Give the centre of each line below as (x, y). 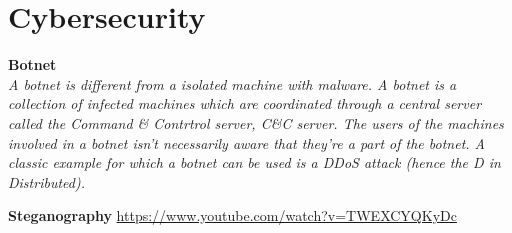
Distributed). (46, 181)
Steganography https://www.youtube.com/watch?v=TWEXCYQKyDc (232, 215)
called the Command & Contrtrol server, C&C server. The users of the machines (256, 122)
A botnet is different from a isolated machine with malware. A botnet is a (232, 83)
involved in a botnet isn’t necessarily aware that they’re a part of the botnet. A (247, 142)
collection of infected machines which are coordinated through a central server (245, 103)
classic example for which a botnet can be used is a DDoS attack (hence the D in (254, 162)
